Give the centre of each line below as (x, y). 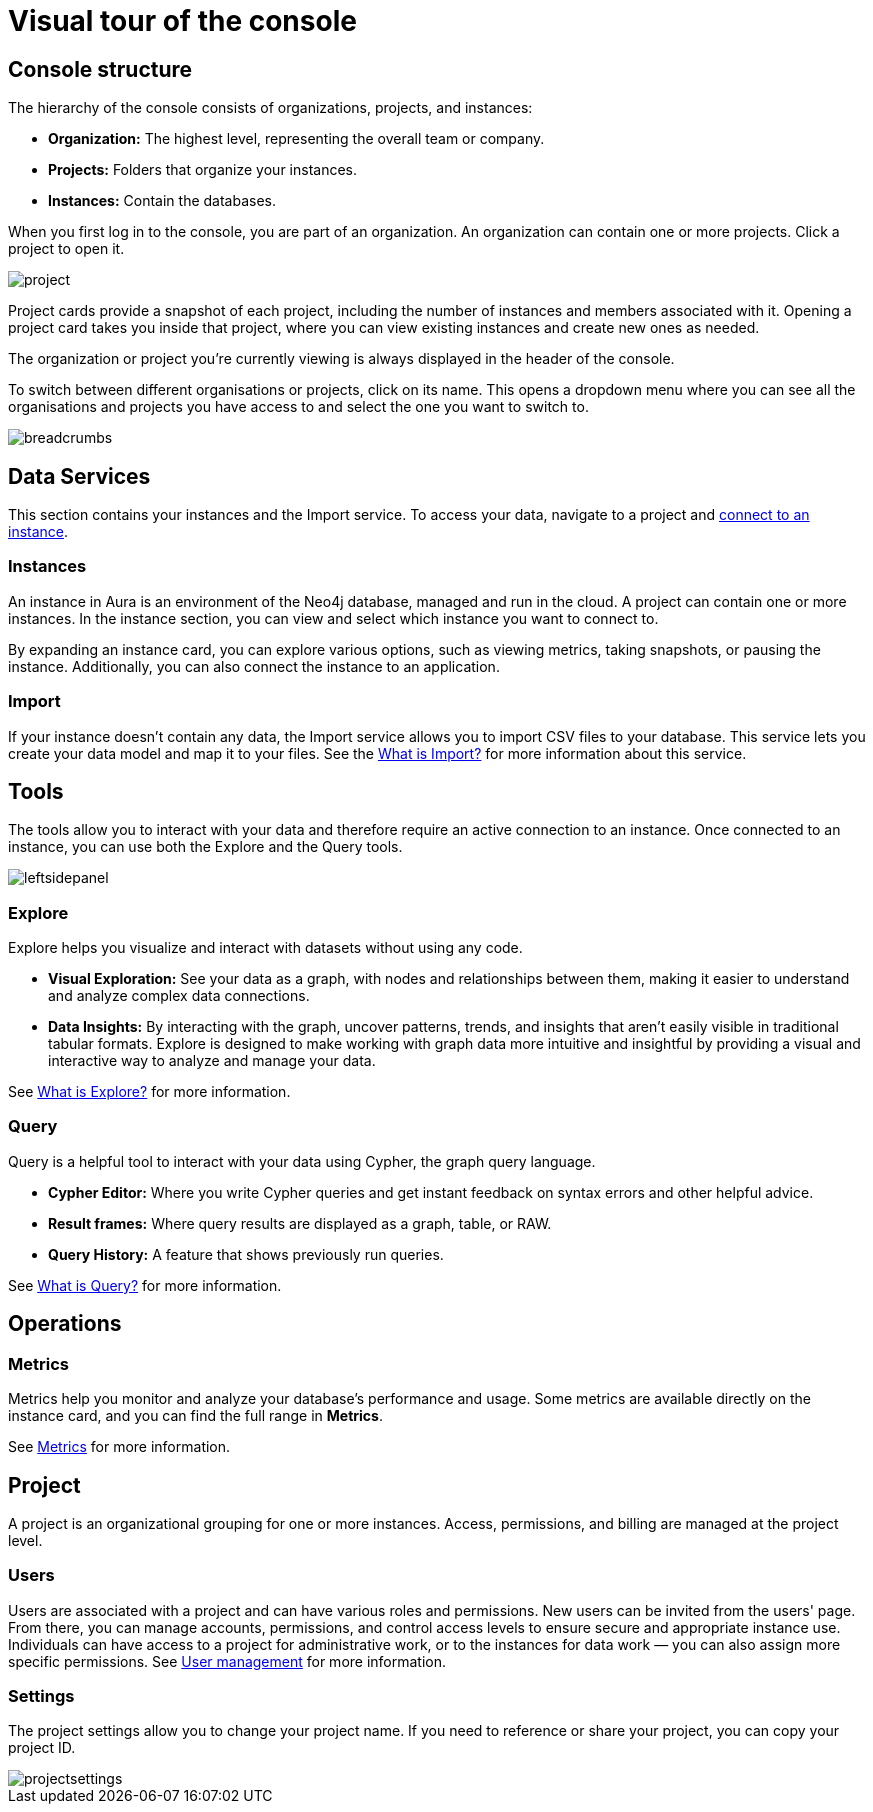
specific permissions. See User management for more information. (227, 1661)
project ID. (42, 1748)
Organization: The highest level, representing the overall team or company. (296, 139)
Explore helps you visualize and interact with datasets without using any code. (265, 948)
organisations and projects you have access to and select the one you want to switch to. (298, 407)
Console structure (100, 69)
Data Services (79, 476)
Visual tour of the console (182, 21)
